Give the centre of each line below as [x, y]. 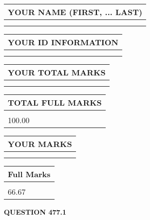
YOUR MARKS [40, 144]
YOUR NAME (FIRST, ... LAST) [75, 12]
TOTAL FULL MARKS [55, 102]
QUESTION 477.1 [35, 212]
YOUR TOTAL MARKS [57, 72]
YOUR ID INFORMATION [63, 42]
